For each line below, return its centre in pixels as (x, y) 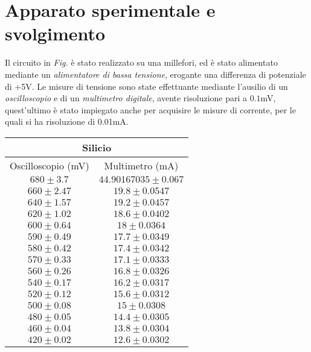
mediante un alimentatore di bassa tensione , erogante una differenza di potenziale (155, 74)
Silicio (97, 147)
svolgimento (55, 33)
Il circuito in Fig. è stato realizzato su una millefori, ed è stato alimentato (141, 62)
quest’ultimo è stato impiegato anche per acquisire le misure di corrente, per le (150, 109)
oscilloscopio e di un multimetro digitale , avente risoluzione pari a (126, 98)
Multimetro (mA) (141, 165)
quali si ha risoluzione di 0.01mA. (67, 121)
